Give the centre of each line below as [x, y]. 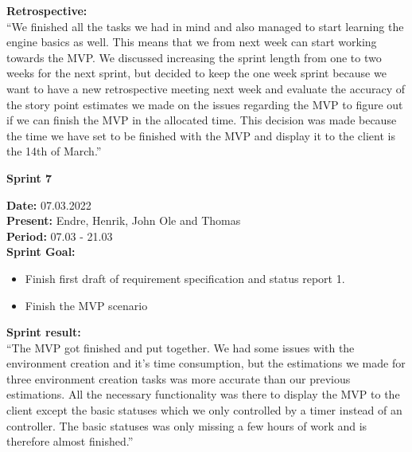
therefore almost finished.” [70, 441]
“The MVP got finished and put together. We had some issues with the [181, 347]
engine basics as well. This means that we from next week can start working [192, 42]
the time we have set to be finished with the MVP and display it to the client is [201, 135]
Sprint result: [44, 332]
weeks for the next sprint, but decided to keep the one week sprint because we [196, 73]
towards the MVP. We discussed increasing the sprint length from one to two [194, 57]
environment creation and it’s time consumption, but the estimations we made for [206, 363]
